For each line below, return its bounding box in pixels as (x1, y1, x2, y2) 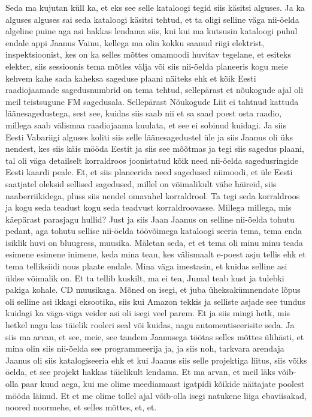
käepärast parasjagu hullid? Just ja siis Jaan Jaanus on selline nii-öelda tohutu (5, 212, 295, 225)
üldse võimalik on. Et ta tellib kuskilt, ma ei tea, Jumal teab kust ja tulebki (5, 271, 284, 284)
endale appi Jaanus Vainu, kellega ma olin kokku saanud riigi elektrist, (5, 36, 265, 49)
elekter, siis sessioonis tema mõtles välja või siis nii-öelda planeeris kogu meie (5, 59, 288, 72)
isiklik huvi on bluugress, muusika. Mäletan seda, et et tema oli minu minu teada (5, 236, 304, 248)
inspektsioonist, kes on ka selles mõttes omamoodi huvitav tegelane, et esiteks (5, 48, 292, 61)
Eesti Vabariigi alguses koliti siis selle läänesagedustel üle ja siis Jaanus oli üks (5, 130, 293, 143)
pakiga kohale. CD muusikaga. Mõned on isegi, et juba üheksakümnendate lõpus (5, 283, 301, 296)
